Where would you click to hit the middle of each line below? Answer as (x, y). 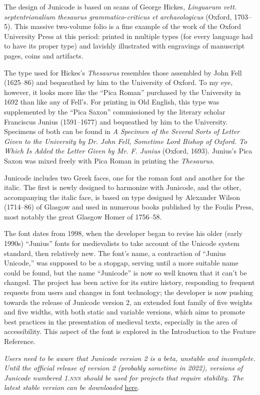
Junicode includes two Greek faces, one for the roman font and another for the (124, 177)
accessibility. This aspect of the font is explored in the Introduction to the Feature (130, 331)
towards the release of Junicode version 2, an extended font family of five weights (128, 302)
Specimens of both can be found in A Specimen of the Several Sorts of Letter (122, 131)
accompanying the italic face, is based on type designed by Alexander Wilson (122, 197)
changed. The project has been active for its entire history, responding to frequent (129, 282)
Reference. (20, 341)
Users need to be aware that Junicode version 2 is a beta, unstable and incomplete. (130, 358)
